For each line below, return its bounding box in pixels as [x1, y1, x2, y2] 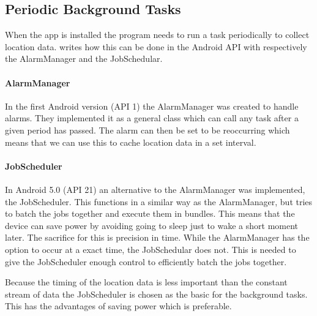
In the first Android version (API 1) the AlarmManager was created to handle [5, 99, 299, 112]
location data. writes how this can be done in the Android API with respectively [5, 40, 307, 53]
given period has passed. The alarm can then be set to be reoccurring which [5, 123, 290, 136]
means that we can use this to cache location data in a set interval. [5, 135, 256, 148]
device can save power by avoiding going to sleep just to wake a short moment [5, 219, 299, 231]
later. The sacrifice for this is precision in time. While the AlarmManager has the [5, 231, 310, 244]
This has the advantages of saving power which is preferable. [5, 299, 232, 312]
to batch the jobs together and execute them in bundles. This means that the [5, 207, 295, 220]
